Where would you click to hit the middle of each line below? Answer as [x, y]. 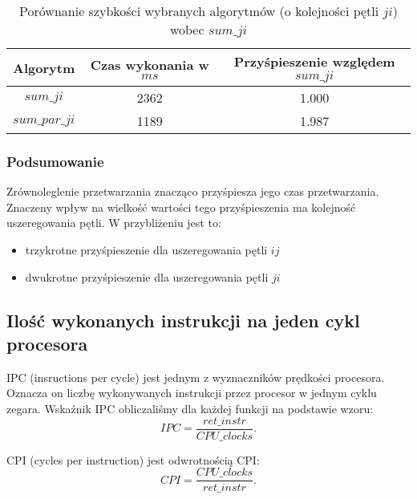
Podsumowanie [55, 161]
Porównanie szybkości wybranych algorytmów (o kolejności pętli [199, 11]
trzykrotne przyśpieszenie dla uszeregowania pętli [146, 249]
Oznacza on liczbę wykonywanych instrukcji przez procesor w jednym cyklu [192, 393]
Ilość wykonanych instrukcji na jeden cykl [183, 320]
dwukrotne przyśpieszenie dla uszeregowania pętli [147, 276]
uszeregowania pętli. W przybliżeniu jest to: [114, 223]
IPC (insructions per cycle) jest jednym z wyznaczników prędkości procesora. [196, 377]
